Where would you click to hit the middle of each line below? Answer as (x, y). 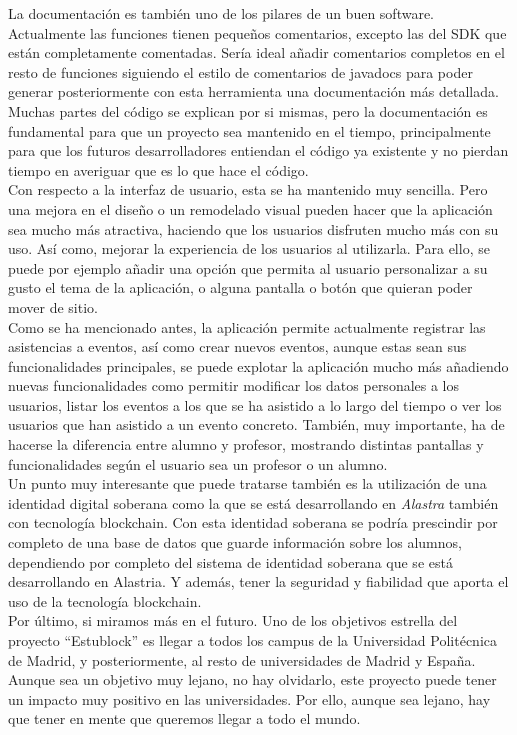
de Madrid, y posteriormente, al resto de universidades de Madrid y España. (242, 659)
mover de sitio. (53, 306)
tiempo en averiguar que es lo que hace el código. (158, 169)
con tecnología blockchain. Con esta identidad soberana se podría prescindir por (253, 522)
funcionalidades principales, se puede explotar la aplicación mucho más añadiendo (258, 365)
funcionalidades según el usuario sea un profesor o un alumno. (198, 463)
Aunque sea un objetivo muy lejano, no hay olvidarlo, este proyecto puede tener (252, 679)
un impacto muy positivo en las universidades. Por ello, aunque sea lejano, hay (249, 698)
